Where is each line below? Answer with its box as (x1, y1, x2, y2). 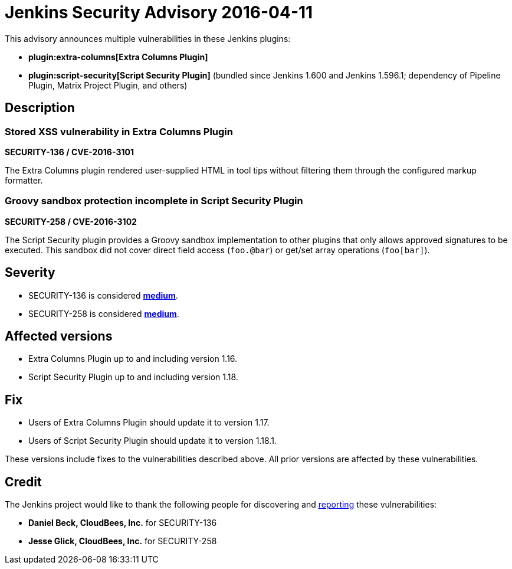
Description (5, 100, 75, 116)
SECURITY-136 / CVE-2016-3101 (5, 146, 134, 157)
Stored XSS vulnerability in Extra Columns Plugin (5, 125, 233, 138)
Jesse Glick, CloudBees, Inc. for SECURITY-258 (28, 536, 217, 547)
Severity (5, 265, 55, 280)
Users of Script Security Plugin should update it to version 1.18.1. (28, 436, 277, 446)
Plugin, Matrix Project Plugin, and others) (28, 80, 188, 90)
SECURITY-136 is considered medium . (28, 290, 178, 300)
